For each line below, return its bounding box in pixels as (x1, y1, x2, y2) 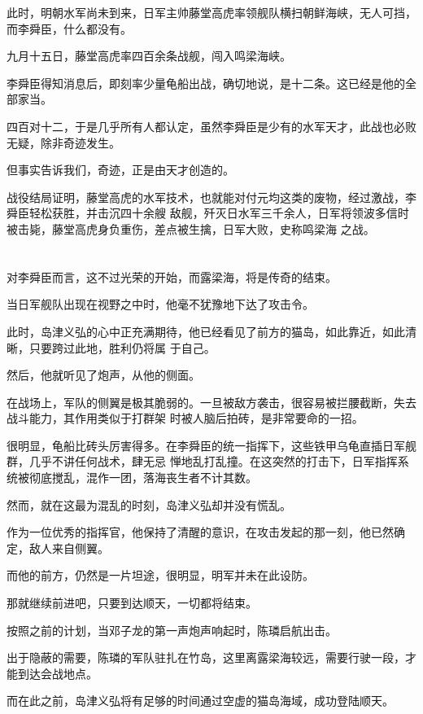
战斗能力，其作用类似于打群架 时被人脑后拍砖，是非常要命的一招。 (7, 410, 364, 427)
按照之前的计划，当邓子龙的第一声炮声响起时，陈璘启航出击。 (7, 621, 337, 638)
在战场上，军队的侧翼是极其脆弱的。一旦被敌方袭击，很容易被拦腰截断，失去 (7, 393, 416, 410)
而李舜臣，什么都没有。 (7, 20, 132, 37)
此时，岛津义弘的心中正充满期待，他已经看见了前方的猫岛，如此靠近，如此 (7, 322, 405, 339)
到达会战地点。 (17, 664, 98, 681)
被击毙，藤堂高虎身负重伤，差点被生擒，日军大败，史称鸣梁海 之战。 (7, 220, 375, 237)
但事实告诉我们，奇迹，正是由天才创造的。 (7, 161, 234, 178)
